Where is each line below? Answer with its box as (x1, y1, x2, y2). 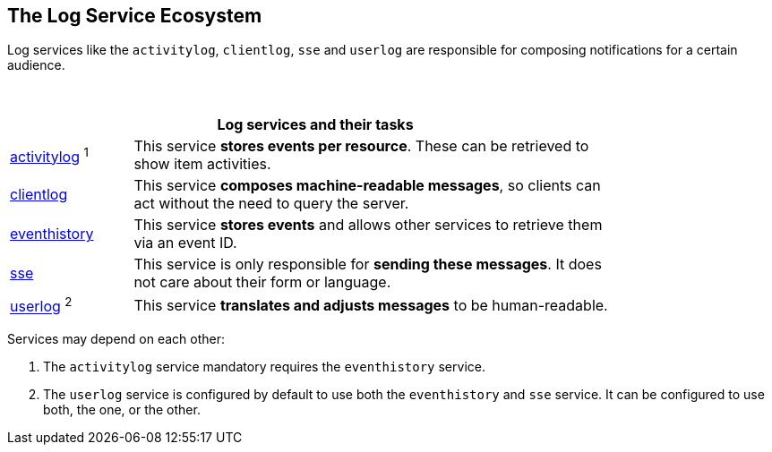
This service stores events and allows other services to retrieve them (133, 216, 603, 235)
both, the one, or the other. (43, 401, 201, 417)
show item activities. (133, 155, 271, 174)
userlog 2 (10, 294, 73, 316)
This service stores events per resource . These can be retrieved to (133, 137, 589, 156)
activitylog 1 (10, 144, 89, 166)
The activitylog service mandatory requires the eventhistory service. (43, 358, 485, 374)
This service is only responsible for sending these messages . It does (133, 255, 602, 274)
